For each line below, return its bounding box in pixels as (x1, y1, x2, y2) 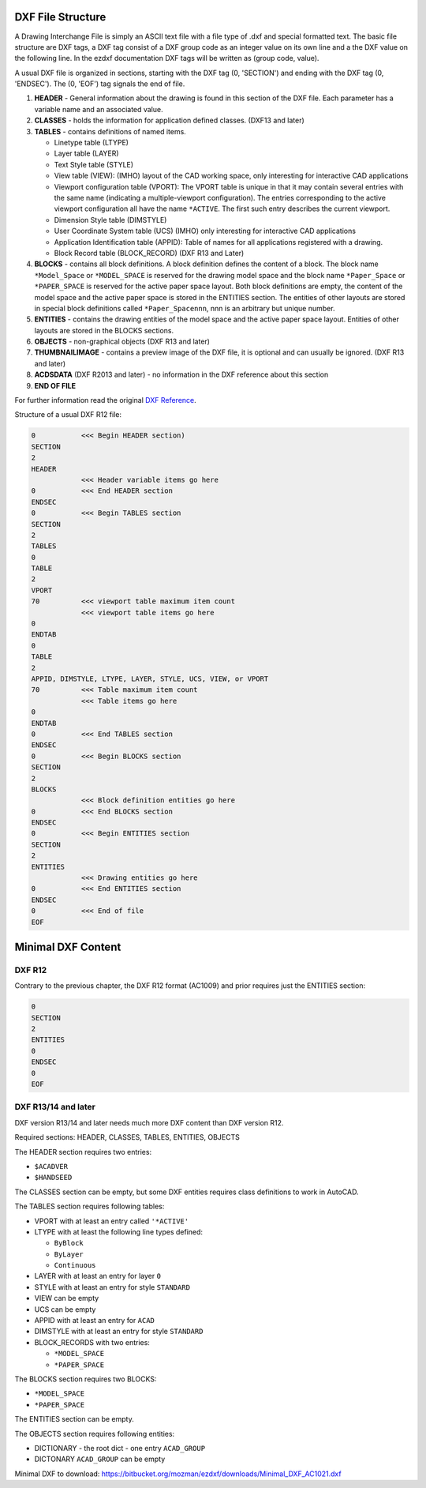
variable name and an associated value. (34, 104, 163, 114)
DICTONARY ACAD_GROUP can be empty (34, 1454, 166, 1464)
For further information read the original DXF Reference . (14, 396, 196, 405)
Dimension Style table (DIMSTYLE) (54, 215, 167, 224)
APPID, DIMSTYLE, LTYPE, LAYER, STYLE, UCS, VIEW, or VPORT (31, 674, 269, 683)
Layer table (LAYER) (54, 148, 119, 158)
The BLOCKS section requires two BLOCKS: (14, 1374, 157, 1384)
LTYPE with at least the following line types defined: (34, 1227, 204, 1236)
